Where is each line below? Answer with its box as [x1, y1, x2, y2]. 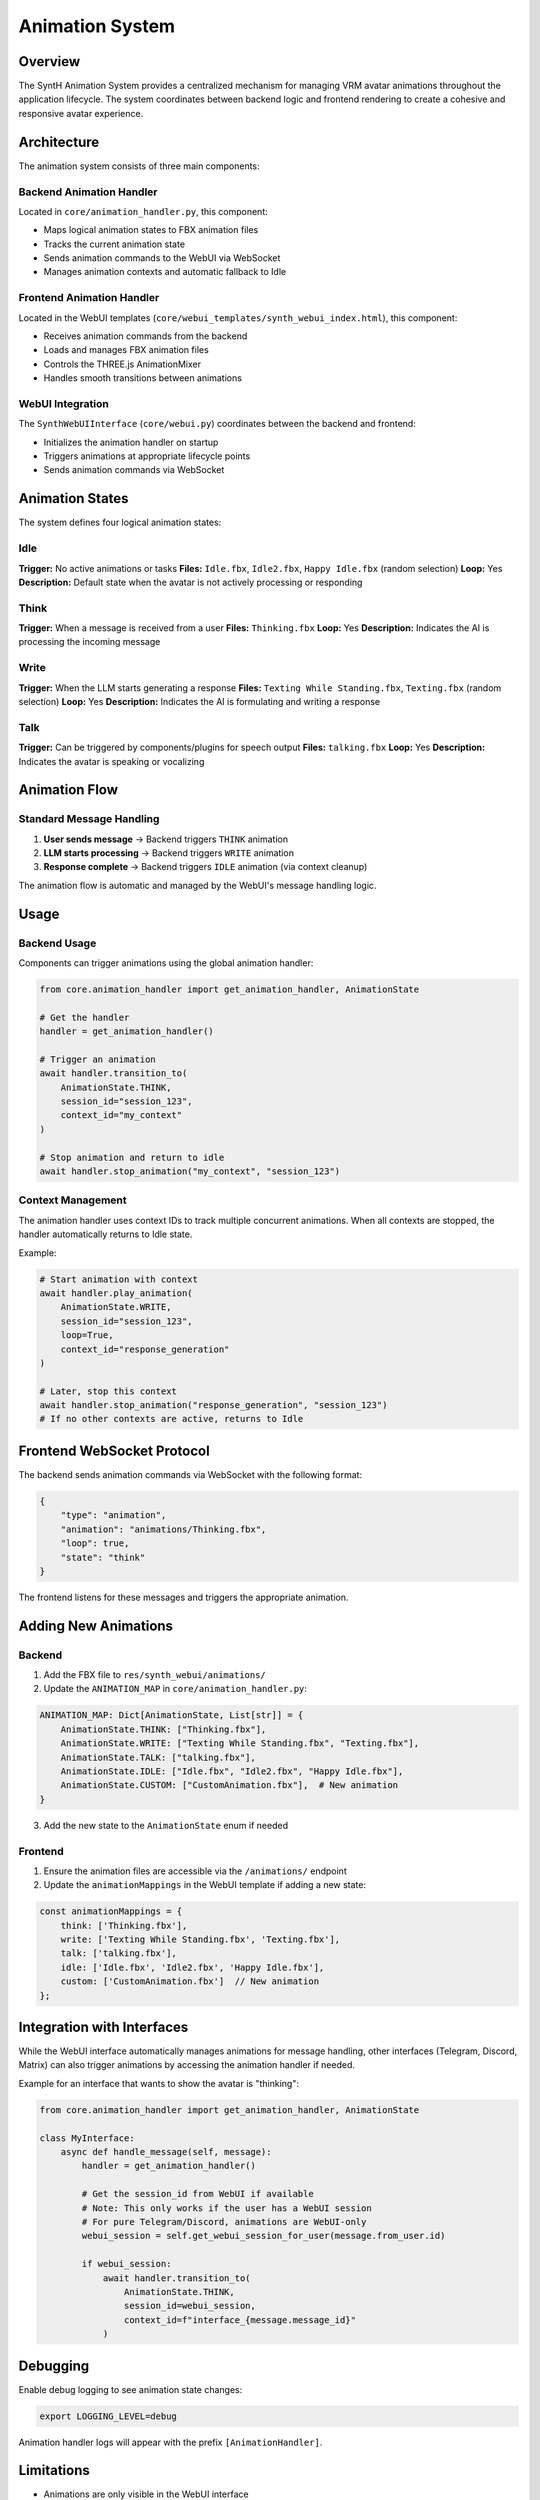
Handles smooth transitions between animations [43, 372, 242, 384]
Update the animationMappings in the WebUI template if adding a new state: [43, 1879, 367, 1891]
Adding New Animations [18, 1617, 174, 1634]
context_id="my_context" [60, 1110, 183, 1121]
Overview [18, 53, 81, 70]
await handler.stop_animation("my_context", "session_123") [39, 1166, 341, 1177]
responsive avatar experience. [18, 107, 144, 119]
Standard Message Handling [18, 812, 160, 826]
